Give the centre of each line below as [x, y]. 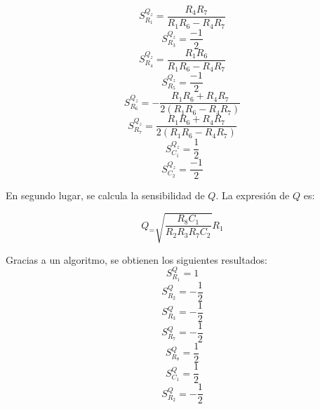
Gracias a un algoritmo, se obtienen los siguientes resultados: [136, 259]
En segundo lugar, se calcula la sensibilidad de [105, 195]
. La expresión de [253, 195]
